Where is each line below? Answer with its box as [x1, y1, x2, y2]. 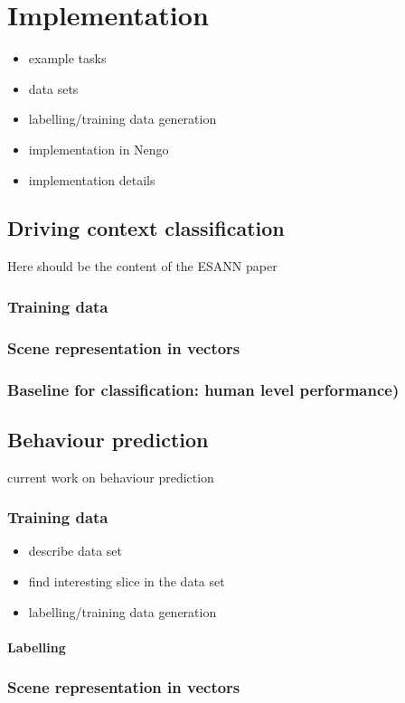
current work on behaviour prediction [7, 467, 214, 486]
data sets [28, 79, 79, 98]
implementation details [28, 170, 155, 189]
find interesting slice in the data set [28, 572, 225, 591]
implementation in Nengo [28, 139, 169, 158]
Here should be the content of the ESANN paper [7, 257, 278, 276]
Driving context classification [7, 214, 285, 242]
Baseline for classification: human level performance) [7, 378, 400, 400]
